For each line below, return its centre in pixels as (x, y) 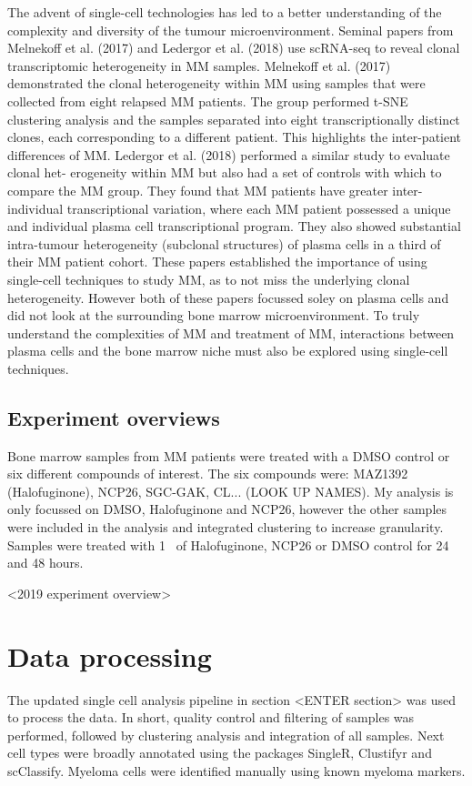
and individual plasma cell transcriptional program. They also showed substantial (234, 226)
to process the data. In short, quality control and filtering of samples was (211, 717)
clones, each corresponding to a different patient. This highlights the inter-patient (235, 137)
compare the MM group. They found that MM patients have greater (198, 190)
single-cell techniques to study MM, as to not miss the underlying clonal (209, 279)
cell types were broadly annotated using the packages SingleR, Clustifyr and (220, 753)
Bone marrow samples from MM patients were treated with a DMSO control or (229, 455)
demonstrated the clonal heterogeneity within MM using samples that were (216, 83)
